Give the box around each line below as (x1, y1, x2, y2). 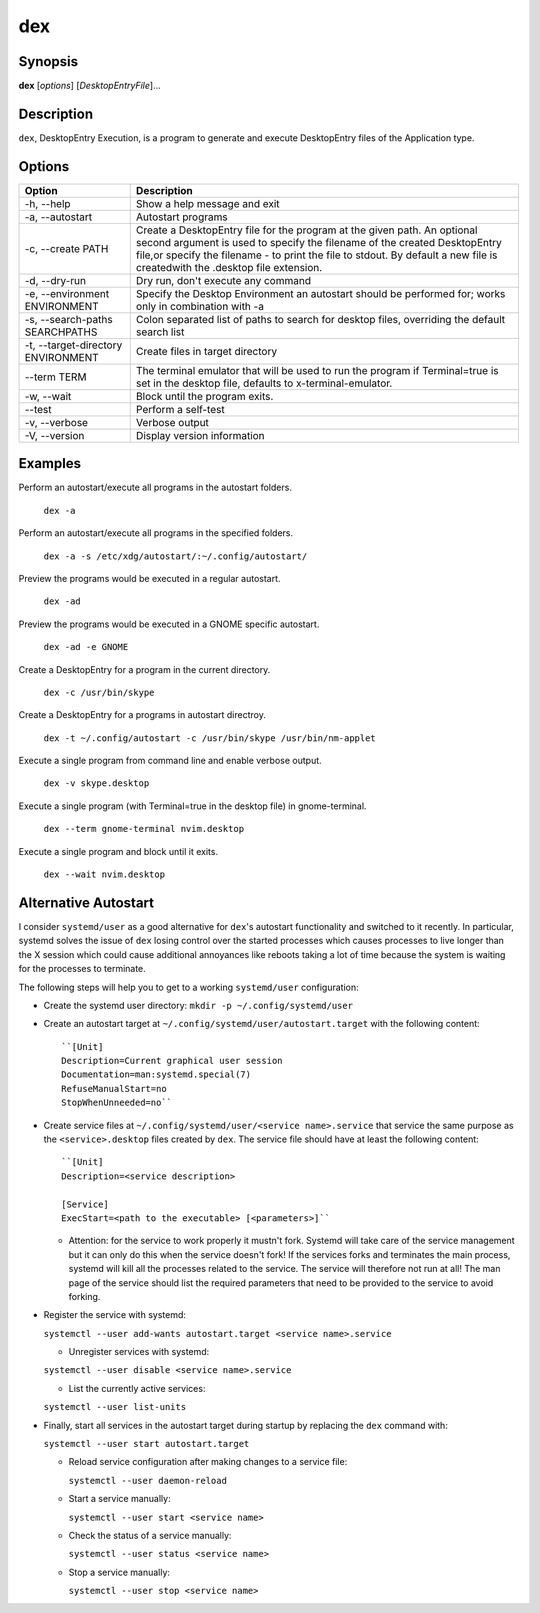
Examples (18, 455, 82, 472)
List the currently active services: (68, 1382, 206, 1394)
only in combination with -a (135, 299, 265, 313)
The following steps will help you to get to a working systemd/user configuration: (18, 981, 359, 993)
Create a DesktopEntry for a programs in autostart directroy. (18, 709, 267, 721)
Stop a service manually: (68, 1566, 170, 1578)
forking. (68, 1290, 101, 1302)
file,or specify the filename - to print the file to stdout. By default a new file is (135, 248, 498, 262)
